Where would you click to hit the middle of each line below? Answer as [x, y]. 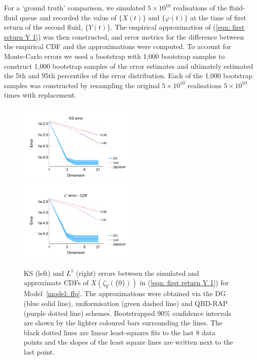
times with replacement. [40, 95]
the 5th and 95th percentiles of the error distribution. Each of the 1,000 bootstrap [128, 76]
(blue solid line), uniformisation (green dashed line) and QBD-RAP [126, 303]
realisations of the [200, 7]
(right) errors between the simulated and [137, 273]
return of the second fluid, [43, 27]
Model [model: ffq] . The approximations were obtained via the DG [125, 293]
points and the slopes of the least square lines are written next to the [128, 342]
